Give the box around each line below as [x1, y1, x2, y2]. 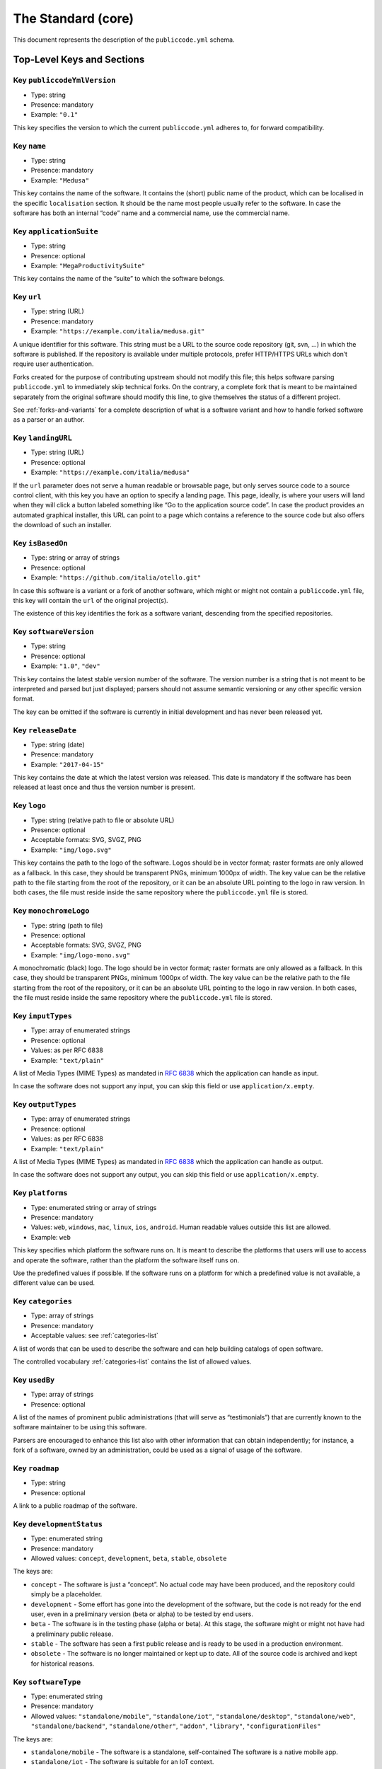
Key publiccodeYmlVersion [13, 75, 116, 85]
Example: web [30, 1233, 71, 1241]
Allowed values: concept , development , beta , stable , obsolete [30, 1554, 227, 1562]
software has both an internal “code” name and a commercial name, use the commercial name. [13, 209, 290, 217]
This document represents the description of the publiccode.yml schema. [13, 35, 235, 44]
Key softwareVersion [13, 627, 95, 637]
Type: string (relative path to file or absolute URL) [30, 816, 175, 824]
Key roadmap [13, 1463, 59, 1473]
